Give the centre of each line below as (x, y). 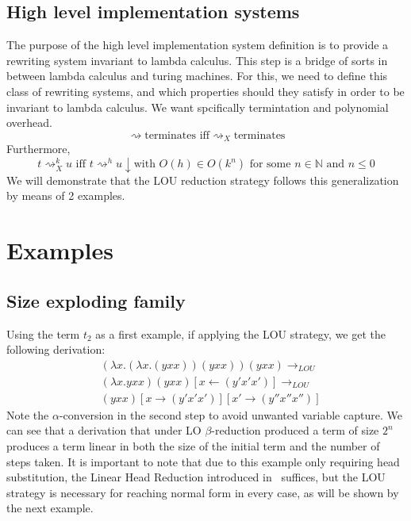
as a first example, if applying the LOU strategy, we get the (241, 333)
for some (270, 165)
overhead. (29, 123)
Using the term (43, 333)
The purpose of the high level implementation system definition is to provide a (198, 45)
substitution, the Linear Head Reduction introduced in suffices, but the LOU (196, 477)
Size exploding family (96, 300)
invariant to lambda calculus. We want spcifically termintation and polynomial (198, 107)
